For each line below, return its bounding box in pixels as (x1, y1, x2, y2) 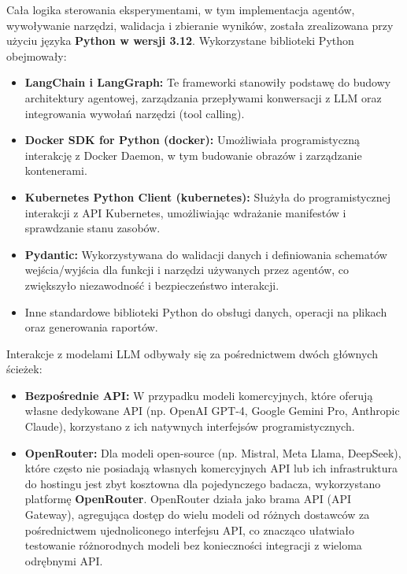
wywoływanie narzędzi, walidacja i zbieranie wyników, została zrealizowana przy (6, 17, 394, 33)
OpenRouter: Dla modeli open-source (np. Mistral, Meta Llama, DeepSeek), (24, 444, 401, 461)
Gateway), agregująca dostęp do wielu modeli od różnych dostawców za (24, 506, 370, 523)
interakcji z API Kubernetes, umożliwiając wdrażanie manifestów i (24, 204, 346, 220)
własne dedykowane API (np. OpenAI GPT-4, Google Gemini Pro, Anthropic (24, 402, 400, 419)
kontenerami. (24, 162, 87, 179)
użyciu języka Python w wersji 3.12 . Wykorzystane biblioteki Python (6, 32, 354, 49)
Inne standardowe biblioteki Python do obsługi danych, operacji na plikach (24, 303, 387, 320)
